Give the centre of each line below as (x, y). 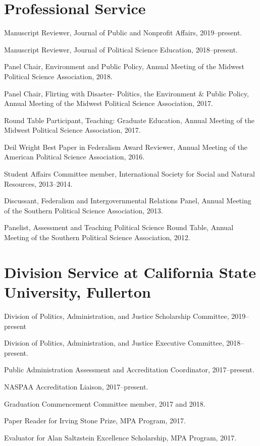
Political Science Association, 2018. (58, 76)
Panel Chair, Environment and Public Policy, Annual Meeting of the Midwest (124, 66)
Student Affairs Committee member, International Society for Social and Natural (129, 174)
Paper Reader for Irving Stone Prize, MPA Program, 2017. (95, 421)
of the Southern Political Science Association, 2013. (84, 210)
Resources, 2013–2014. (38, 183)
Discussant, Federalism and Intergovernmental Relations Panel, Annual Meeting (128, 201)
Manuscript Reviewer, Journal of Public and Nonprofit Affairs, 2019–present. (123, 33)
